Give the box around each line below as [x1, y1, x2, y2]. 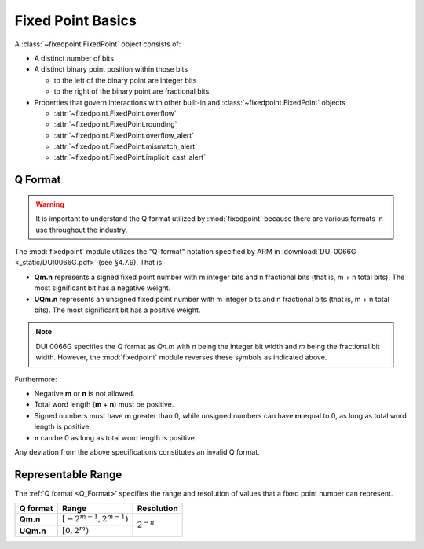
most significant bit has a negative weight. [34, 283, 171, 293]
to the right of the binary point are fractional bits [53, 87, 210, 96]
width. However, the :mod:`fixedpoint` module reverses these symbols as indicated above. [35, 352, 327, 362]
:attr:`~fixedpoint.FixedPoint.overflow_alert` [53, 131, 195, 140]
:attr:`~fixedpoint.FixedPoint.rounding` [53, 120, 177, 129]
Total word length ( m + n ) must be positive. [34, 400, 174, 409]
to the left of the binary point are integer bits [53, 76, 197, 85]
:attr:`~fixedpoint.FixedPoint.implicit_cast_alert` [53, 153, 206, 162]
